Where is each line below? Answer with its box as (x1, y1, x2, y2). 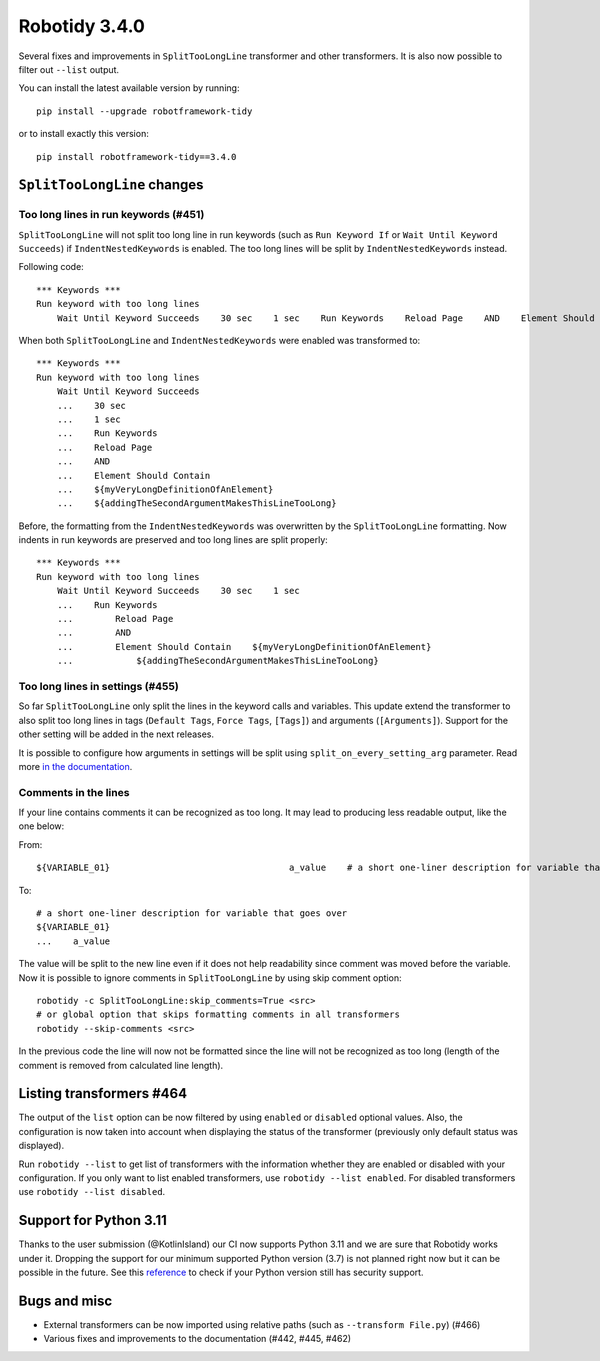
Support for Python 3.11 (18, 1212, 167, 1229)
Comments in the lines (18, 785, 130, 799)
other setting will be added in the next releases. (18, 728, 215, 740)
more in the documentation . (18, 760, 133, 772)
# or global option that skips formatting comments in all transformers (36, 1009, 400, 1020)
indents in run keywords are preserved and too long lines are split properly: (18, 534, 329, 546)
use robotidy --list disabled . (18, 1186, 166, 1198)
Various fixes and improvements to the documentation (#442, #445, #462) (43, 1333, 352, 1345)
